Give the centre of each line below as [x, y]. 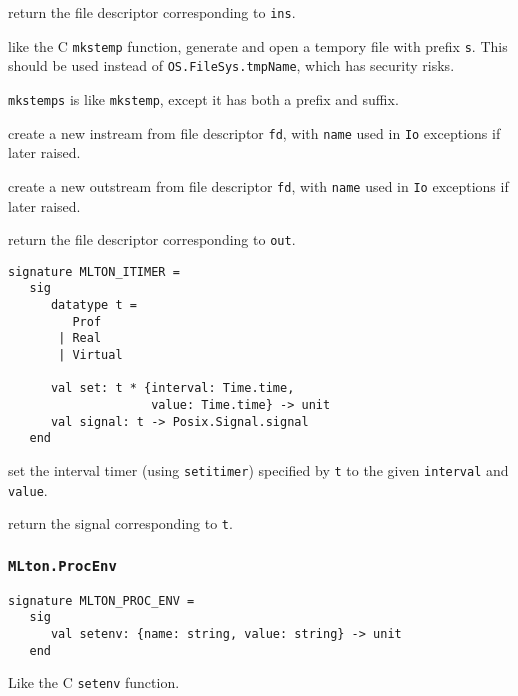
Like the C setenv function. [94, 682]
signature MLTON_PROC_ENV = [101, 600]
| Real [80, 338]
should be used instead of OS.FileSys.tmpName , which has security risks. [231, 65]
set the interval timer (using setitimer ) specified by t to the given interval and [258, 470]
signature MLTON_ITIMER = [94, 271]
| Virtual [90, 355]
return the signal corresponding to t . [120, 523]
